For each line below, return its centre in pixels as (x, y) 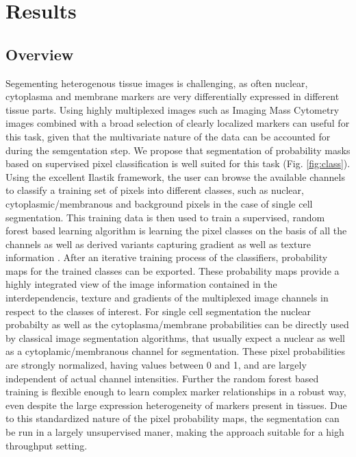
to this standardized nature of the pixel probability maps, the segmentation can (173, 418)
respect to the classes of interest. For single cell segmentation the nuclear (158, 311)
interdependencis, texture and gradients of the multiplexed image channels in (167, 298)
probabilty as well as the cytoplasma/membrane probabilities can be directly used (177, 324)
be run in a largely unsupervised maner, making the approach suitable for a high (175, 432)
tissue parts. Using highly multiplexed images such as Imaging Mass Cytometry (173, 109)
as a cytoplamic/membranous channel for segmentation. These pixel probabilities (175, 351)
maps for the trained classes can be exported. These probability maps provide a (173, 270)
